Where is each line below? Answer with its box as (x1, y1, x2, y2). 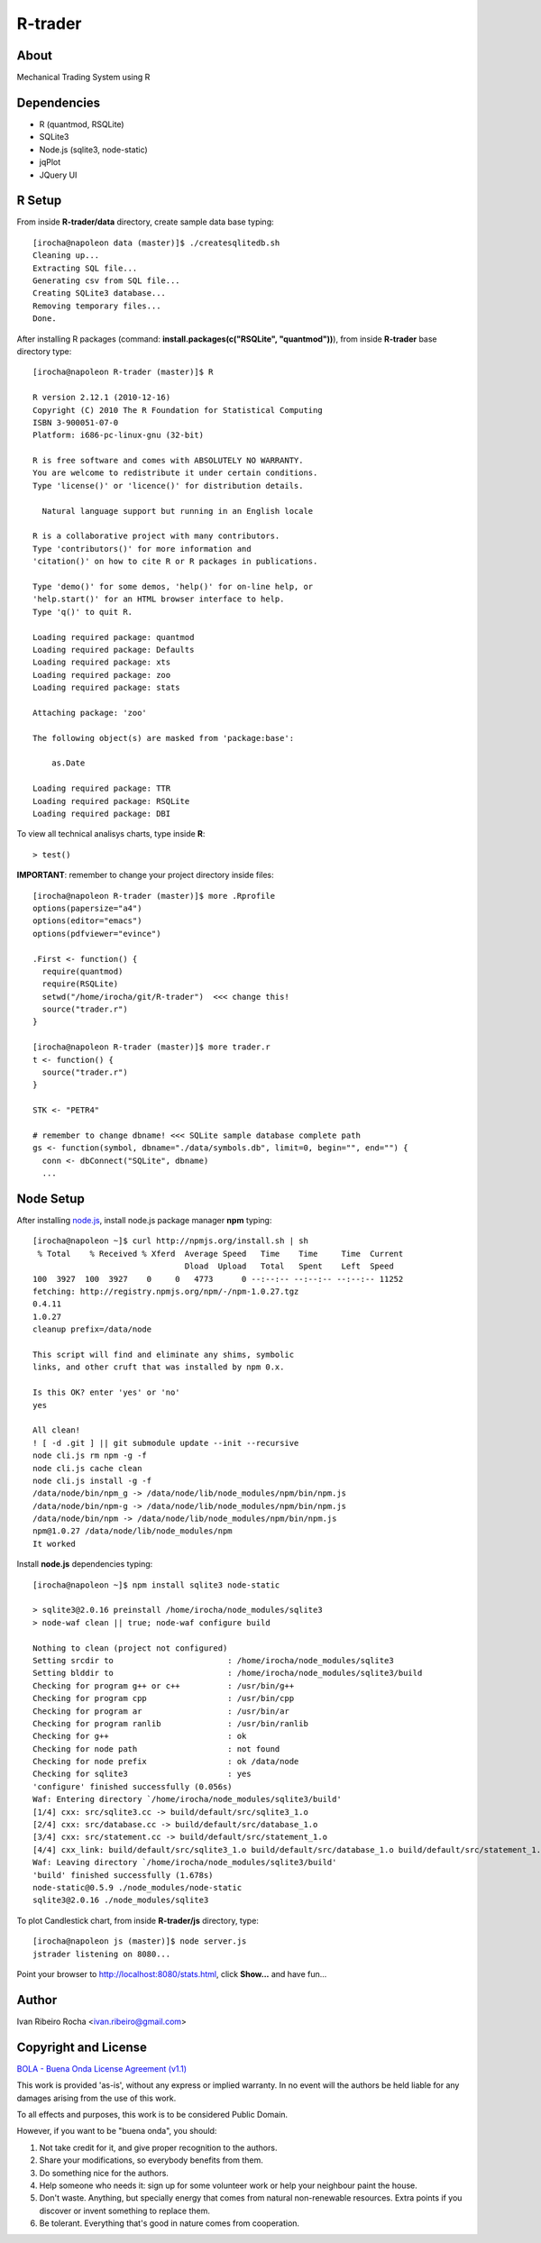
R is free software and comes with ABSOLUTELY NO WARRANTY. (32, 455, 304, 466)
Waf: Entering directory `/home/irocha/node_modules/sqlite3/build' (32, 1794, 342, 1805)
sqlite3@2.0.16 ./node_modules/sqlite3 (32, 1895, 209, 1906)
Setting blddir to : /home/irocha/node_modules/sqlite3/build (32, 1668, 423, 1679)
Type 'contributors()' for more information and (32, 544, 252, 554)
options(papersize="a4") (32, 902, 142, 913)
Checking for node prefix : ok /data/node (32, 1756, 299, 1767)
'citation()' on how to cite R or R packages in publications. (32, 556, 318, 567)
